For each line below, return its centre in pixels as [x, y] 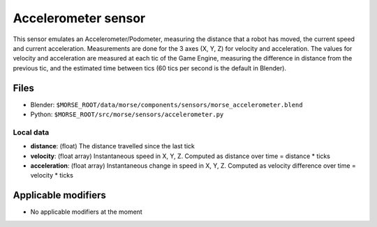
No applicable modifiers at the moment [86, 212]
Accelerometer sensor [79, 18]
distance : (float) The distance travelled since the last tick [113, 146]
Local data [31, 132]
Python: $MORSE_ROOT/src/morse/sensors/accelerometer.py [127, 114]
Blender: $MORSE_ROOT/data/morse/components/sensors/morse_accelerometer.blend [167, 104]
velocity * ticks [52, 175]
